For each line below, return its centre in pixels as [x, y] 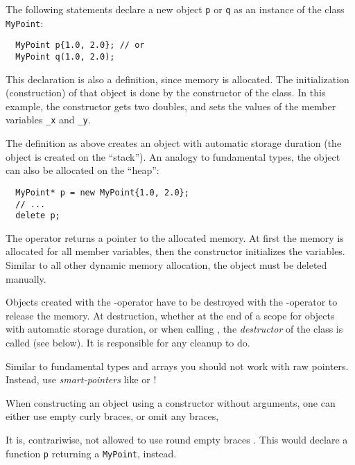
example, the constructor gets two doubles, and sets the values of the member [171, 106]
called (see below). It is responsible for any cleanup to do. [128, 342]
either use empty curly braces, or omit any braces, [112, 416]
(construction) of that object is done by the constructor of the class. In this [166, 93]
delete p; [38, 216]
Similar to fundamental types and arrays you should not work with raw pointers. [177, 366]
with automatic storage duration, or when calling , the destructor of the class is [174, 329]
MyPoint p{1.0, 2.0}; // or [80, 45]
